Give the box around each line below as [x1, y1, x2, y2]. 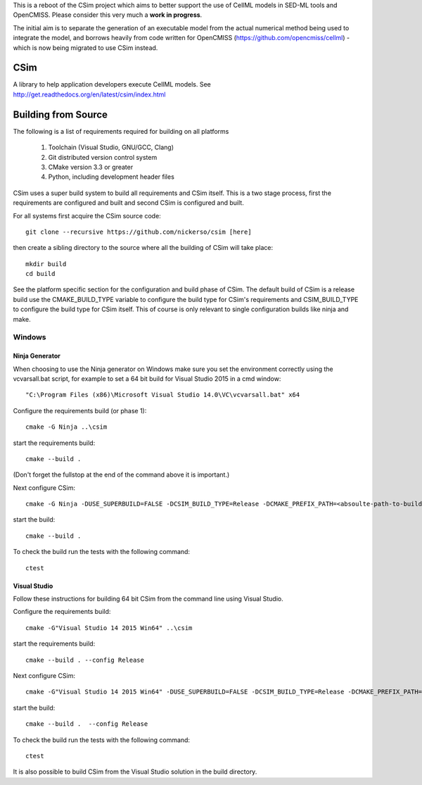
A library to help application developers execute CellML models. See [13, 80, 211, 89]
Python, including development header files [48, 172, 175, 181]
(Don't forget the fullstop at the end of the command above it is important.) [13, 470, 230, 479]
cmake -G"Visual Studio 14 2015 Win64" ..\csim [25, 624, 193, 632]
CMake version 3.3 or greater [48, 163, 134, 171]
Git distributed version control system [48, 153, 158, 161]
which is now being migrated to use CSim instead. [13, 43, 158, 52]
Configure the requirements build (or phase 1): [13, 406, 147, 415]
